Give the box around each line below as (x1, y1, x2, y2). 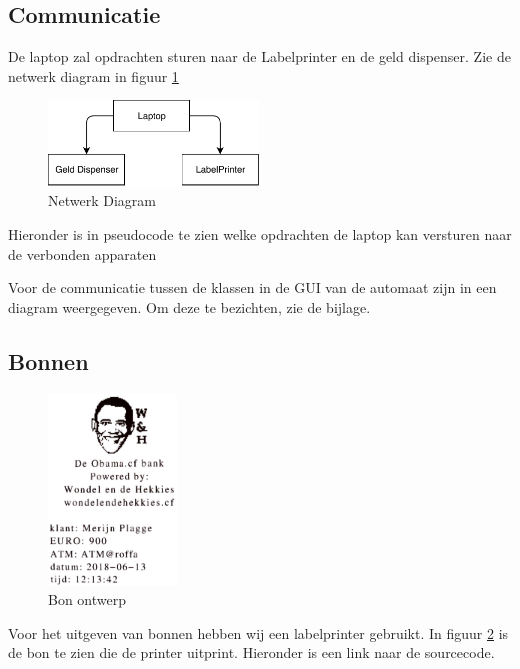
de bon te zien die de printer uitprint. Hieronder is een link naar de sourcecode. (8, 642, 495, 663)
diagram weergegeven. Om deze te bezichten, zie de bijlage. (8, 296, 371, 317)
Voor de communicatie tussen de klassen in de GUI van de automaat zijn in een (8, 277, 497, 298)
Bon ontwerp (48, 589, 127, 610)
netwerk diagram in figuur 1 (8, 65, 179, 86)
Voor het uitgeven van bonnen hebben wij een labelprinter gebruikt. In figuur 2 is (8, 622, 509, 643)
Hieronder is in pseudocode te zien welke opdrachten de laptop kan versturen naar (8, 223, 512, 244)
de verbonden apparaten (8, 243, 157, 264)
